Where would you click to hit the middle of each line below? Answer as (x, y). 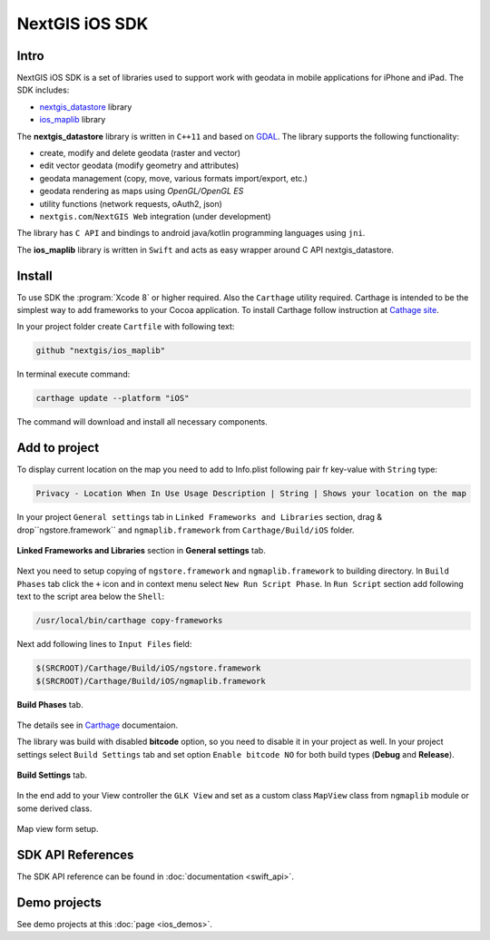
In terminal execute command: (73, 374)
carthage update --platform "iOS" (113, 398)
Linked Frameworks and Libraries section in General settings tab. (142, 551)
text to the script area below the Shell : (91, 597)
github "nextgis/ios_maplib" (101, 351)
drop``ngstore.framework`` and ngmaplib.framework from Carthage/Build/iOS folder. (186, 530)
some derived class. (54, 808)
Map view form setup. (58, 829)
